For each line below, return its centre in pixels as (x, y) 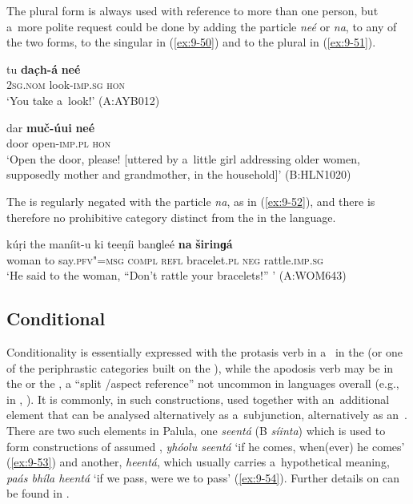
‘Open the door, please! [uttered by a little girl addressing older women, (183, 158)
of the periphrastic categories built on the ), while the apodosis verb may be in (200, 367)
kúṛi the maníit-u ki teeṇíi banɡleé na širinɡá (120, 244)
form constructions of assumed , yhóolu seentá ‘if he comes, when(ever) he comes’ (206, 446)
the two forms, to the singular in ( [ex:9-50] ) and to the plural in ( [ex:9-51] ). (191, 42)
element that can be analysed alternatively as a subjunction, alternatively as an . (207, 415)
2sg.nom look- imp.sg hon (66, 85)
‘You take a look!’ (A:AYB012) (83, 100)
